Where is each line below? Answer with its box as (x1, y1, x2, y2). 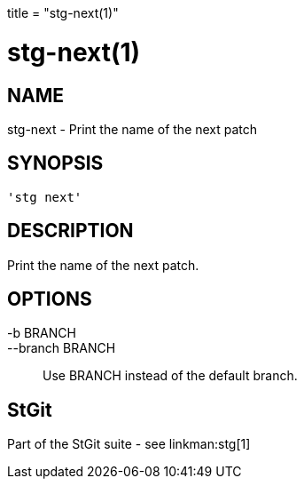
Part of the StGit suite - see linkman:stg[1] (7, 436, 251, 452)
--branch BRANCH (7, 340, 116, 356)
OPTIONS (7, 288, 92, 311)
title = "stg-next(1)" (7, 5, 119, 20)
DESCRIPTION (7, 219, 134, 243)
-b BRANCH (7, 325, 76, 341)
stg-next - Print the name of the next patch (7, 121, 258, 137)
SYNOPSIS (7, 152, 104, 175)
